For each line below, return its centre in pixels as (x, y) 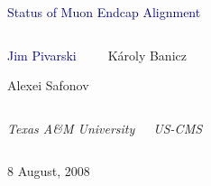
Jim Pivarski (42, 55)
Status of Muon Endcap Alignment (104, 12)
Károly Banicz (147, 55)
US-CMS (178, 128)
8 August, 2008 (49, 171)
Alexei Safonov (48, 85)
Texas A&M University (71, 128)
